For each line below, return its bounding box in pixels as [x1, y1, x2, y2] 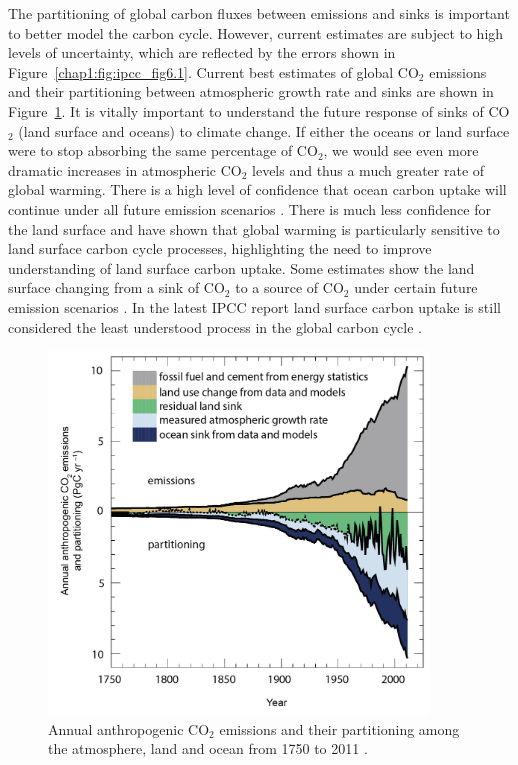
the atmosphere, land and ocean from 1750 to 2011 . [48, 738, 368, 759]
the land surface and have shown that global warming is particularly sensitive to [8, 218, 500, 239]
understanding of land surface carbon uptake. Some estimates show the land [8, 257, 475, 278]
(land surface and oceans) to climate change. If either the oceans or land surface [18, 120, 510, 141]
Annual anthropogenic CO [48, 718, 210, 739]
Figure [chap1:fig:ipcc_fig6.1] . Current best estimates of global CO [8, 61, 419, 82]
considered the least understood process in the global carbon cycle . [8, 316, 422, 337]
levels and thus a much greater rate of [252, 159, 485, 180]
